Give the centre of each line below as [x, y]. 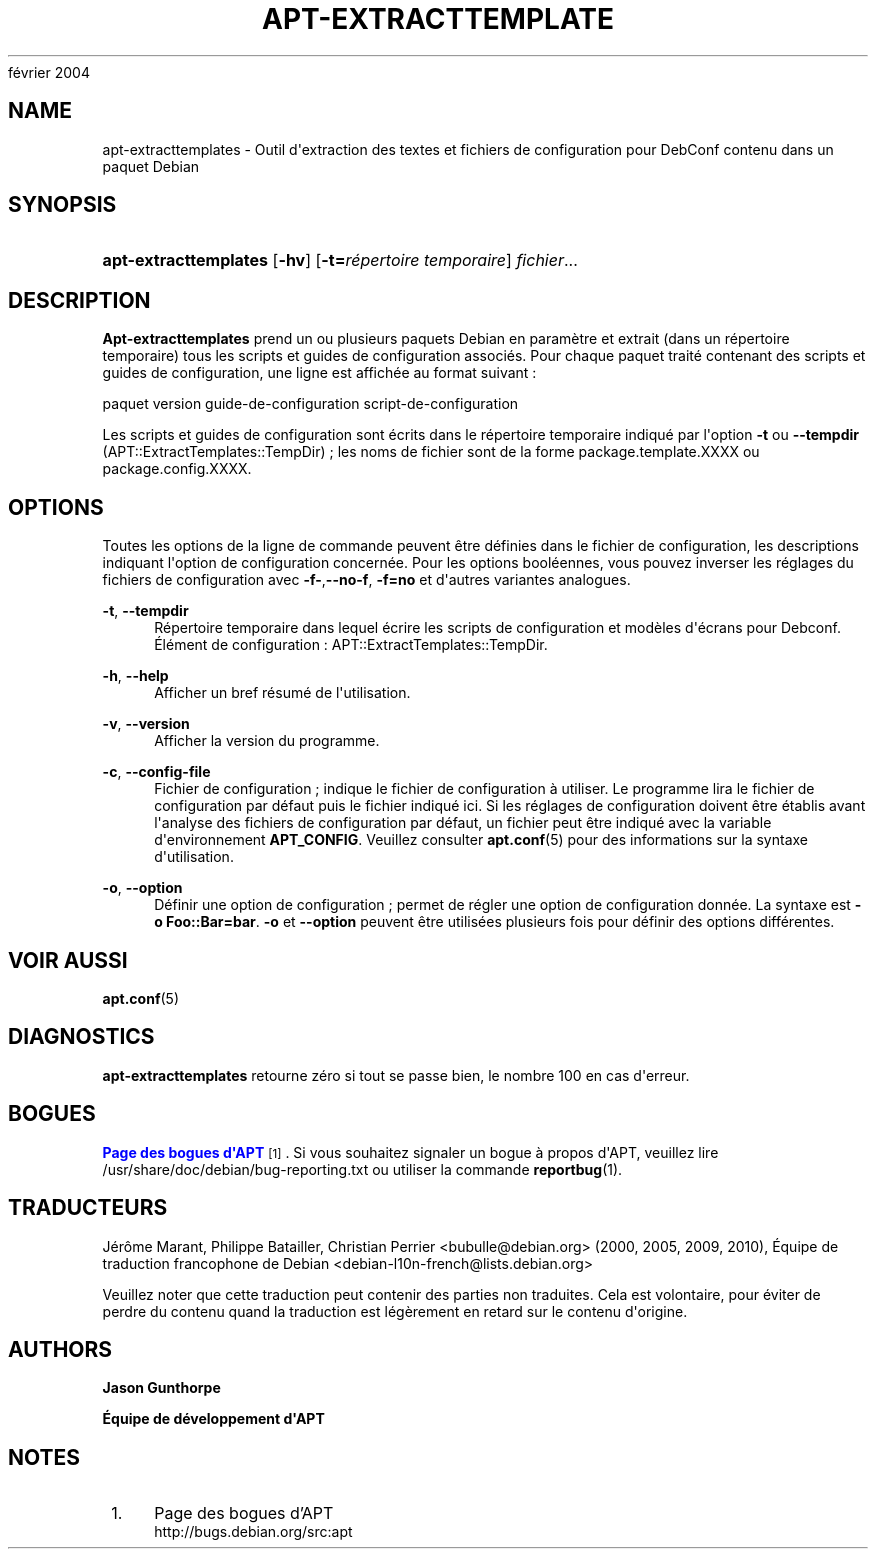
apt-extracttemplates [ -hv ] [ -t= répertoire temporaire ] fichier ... [340, 260]
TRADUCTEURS [88, 1208]
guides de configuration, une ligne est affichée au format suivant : [319, 373]
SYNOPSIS [62, 205]
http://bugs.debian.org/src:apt [253, 1532]
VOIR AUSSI [68, 960]
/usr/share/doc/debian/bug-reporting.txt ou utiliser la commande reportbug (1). [362, 1169]
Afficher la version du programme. [267, 741]
